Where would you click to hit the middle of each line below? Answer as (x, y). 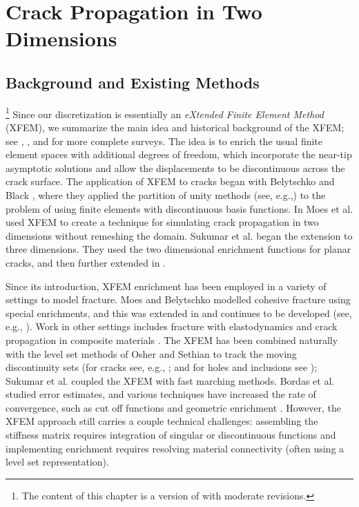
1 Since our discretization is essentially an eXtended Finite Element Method (165, 113)
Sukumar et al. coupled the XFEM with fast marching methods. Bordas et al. (170, 380)
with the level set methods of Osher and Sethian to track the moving (151, 353)
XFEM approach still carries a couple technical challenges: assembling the (162, 421)
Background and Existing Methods (133, 82)
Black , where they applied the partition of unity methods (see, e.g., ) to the (166, 194)
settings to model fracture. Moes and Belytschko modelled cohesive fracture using (178, 299)
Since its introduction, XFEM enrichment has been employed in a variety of (166, 286)
